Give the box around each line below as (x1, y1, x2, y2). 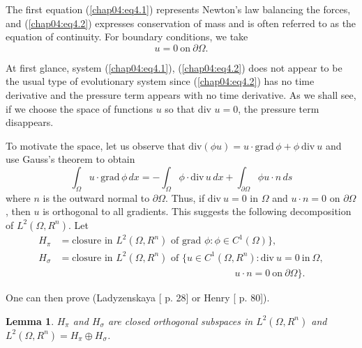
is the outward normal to (43, 190, 150, 205)
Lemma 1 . (6, 313, 54, 328)
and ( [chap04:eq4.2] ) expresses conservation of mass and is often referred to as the (6, 15, 356, 30)
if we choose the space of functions (6, 101, 153, 116)
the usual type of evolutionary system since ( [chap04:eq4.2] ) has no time (6, 74, 315, 88)
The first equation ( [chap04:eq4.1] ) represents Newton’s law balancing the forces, (6, 2, 351, 16)
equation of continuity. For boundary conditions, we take (6, 29, 248, 44)
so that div (165, 101, 211, 116)
